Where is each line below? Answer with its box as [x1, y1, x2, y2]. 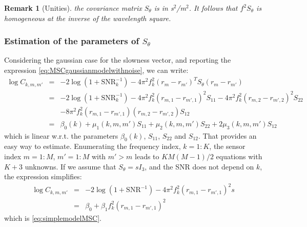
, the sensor [209, 141, 245, 152]
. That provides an [198, 130, 257, 141]
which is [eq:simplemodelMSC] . [4, 212, 101, 223]
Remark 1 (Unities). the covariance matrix [4, 3, 142, 13]
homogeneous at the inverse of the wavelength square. [4, 12, 171, 23]
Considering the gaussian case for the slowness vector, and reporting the [4, 54, 231, 65]
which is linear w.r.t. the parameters [4, 130, 118, 141]
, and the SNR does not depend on [145, 161, 254, 172]
